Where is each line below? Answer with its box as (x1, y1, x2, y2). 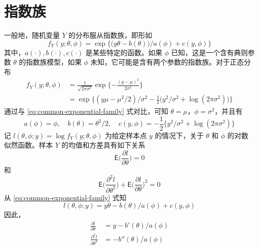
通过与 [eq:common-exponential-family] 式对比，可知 (4, 106, 168, 116)
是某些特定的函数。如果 (85, 47, 162, 57)
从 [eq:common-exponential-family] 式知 (4, 192, 127, 202)
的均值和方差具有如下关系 (61, 140, 145, 150)
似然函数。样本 (4, 140, 53, 150)
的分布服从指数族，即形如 (68, 30, 152, 40)
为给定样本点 (105, 130, 147, 140)
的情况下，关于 (154, 130, 204, 140)
